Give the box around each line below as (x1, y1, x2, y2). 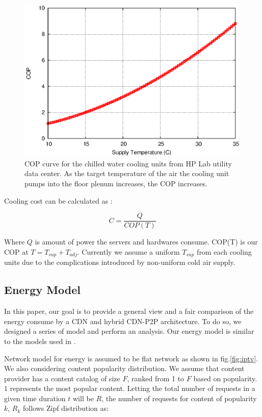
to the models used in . (4, 335, 76, 346)
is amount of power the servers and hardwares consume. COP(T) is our (35, 236, 258, 247)
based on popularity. (193, 373, 257, 383)
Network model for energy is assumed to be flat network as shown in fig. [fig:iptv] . (4, 353, 258, 363)
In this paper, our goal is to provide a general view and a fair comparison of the (4, 306, 254, 316)
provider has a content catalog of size (4, 373, 120, 383)
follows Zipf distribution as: (23, 403, 109, 413)
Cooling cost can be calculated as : (4, 195, 113, 206)
